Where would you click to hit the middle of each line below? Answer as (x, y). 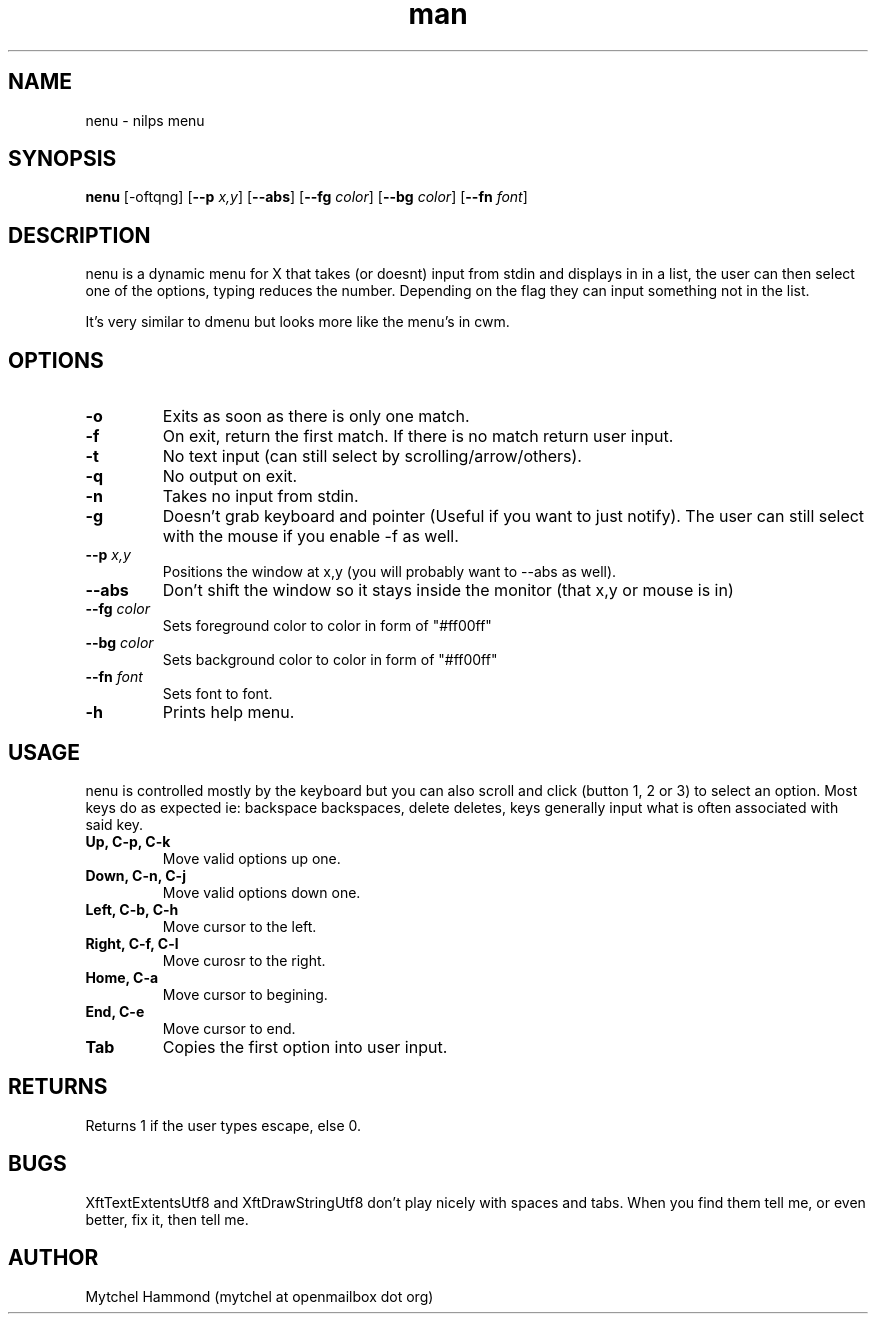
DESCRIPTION (79, 235)
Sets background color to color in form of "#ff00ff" (330, 660)
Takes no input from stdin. (260, 496)
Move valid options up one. (251, 858)
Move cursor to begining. (245, 994)
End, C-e (115, 1011)
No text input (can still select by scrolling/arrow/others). (372, 456)
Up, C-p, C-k (128, 841)
